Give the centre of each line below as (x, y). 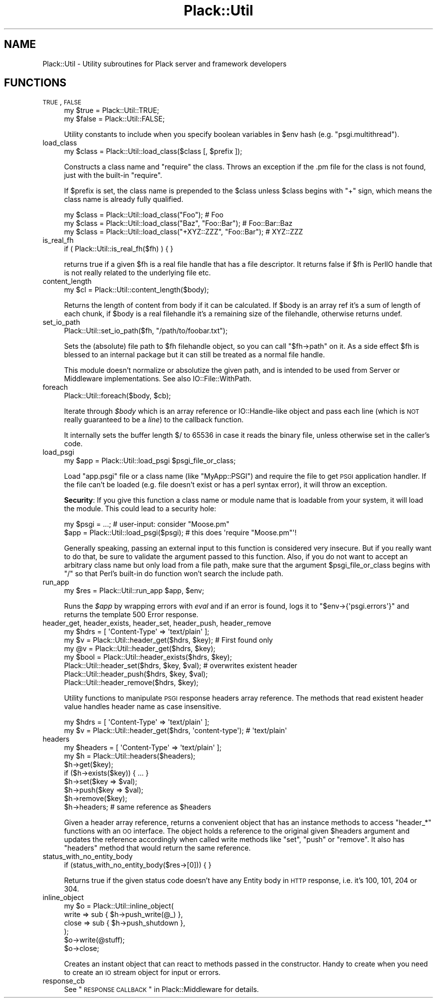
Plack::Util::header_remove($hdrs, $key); (131, 683)
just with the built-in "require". (113, 175)
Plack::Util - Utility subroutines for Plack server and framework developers (165, 63)
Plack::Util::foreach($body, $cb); (117, 396)
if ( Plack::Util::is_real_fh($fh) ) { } (119, 249)
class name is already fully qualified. (124, 199)
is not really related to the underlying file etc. (137, 273)
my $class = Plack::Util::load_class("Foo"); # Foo (144, 215)
